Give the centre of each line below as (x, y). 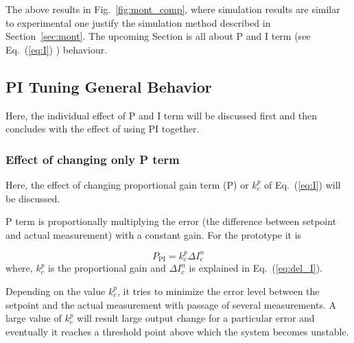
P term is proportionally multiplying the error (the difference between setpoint (171, 221)
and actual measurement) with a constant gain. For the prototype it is (154, 234)
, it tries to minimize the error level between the (218, 291)
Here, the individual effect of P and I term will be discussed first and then (162, 115)
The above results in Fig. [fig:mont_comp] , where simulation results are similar (173, 9)
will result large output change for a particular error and (196, 318)
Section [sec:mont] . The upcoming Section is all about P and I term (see (158, 36)
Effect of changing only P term (93, 159)
